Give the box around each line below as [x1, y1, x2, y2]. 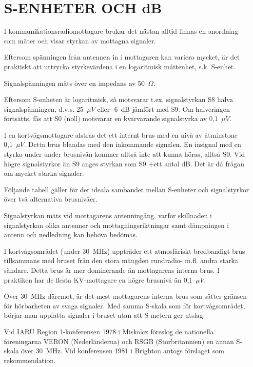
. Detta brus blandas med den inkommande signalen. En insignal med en [24, 139, 241, 149]
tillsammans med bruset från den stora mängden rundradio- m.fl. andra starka [4, 255, 238, 265]
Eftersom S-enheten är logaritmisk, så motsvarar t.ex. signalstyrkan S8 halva [4, 94, 233, 104]
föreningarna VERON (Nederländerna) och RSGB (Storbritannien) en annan [4, 336, 234, 346]
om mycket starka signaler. [4, 168, 84, 178]
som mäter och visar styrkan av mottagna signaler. [4, 35, 156, 45]
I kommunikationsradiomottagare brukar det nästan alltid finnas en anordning [4, 26, 238, 36]
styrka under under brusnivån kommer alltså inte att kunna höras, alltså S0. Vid [4, 149, 245, 159]
